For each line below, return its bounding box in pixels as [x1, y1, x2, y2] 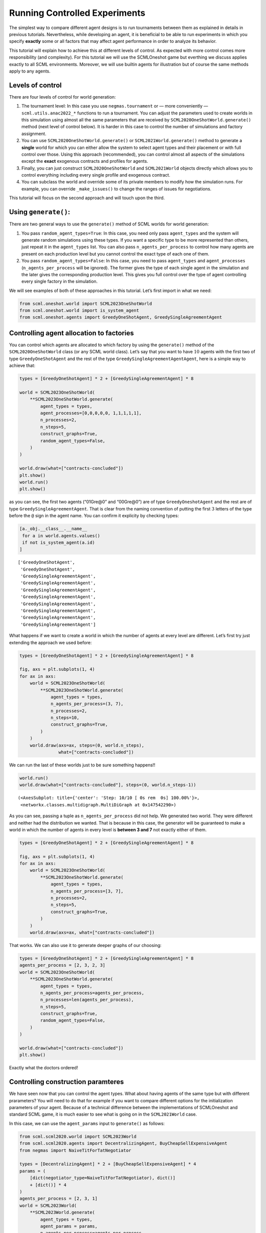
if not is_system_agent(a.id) [22, 540, 96, 545]
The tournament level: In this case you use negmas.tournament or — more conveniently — [21, 103, 208, 109]
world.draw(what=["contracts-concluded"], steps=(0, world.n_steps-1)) [19, 782, 197, 788]
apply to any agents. [9, 68, 51, 74]
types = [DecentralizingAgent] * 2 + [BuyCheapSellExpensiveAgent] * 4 [19, 1161, 197, 1167]
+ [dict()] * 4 [30, 1182, 66, 1188]
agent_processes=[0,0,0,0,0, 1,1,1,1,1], [40, 410, 142, 416]
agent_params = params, [40, 1223, 98, 1229]
